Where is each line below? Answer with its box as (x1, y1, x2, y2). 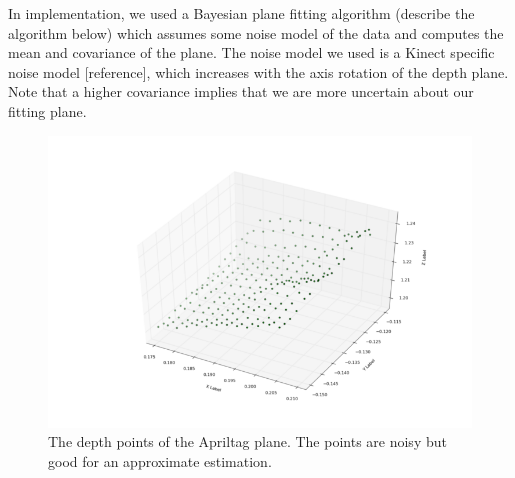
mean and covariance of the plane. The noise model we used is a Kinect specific (8, 42, 495, 63)
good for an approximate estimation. (48, 451, 272, 472)
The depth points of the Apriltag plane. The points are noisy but (48, 431, 447, 452)
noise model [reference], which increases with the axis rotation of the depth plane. (8, 61, 509, 82)
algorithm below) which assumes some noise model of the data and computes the (8, 22, 504, 43)
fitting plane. (8, 100, 87, 121)
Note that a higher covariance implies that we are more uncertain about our (8, 81, 474, 102)
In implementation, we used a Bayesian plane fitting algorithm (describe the (8, 3, 475, 23)
